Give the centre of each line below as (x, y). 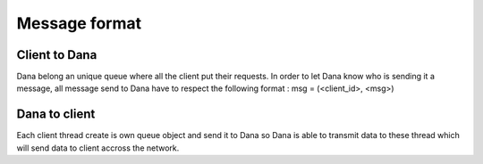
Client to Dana (57, 55)
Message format (79, 23)
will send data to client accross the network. (98, 148)
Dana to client (56, 115)
